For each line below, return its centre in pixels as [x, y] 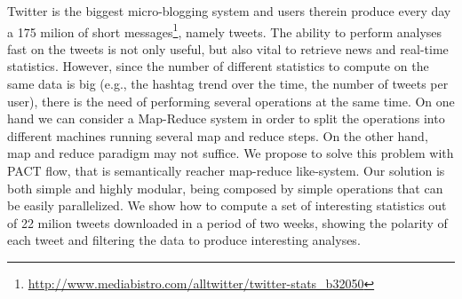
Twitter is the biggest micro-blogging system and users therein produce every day [229, 11]
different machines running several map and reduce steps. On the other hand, [218, 135]
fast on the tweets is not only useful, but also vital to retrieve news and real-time [228, 48]
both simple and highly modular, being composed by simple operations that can [225, 188]
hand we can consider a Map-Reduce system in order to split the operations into [226, 118]
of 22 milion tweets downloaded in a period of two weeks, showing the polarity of [227, 222]
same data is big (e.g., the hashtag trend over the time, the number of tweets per [228, 84]
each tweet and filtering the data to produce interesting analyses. [184, 240]
